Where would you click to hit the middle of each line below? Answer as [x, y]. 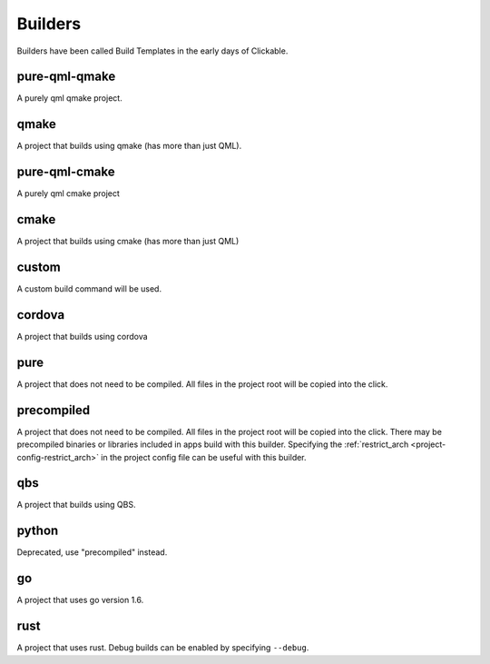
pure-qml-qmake [66, 77]
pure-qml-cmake [66, 172]
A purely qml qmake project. [69, 98]
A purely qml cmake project [68, 193]
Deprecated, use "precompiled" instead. [92, 552]
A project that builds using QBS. [76, 505]
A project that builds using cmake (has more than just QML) [128, 242]
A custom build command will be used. [89, 289]
